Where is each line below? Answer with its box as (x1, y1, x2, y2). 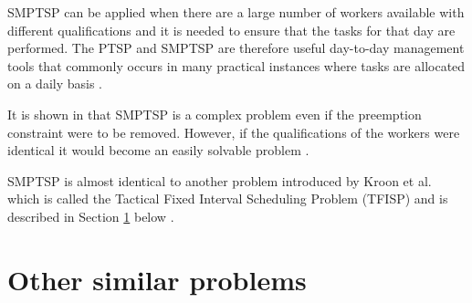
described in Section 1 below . (7, 206, 174, 225)
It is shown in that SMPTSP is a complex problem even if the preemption (7, 104, 422, 123)
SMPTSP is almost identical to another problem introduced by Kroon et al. (7, 171, 432, 190)
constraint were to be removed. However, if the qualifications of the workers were (7, 122, 460, 141)
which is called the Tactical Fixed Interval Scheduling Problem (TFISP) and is (7, 189, 448, 208)
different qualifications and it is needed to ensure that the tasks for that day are (7, 20, 456, 39)
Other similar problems (7, 260, 307, 298)
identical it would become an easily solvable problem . (7, 141, 309, 160)
